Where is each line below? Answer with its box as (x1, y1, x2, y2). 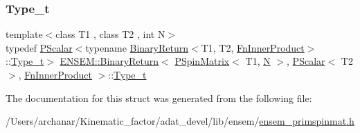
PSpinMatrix (174, 54, 230, 68)
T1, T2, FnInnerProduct (201, 40, 305, 54)
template (6, 27, 43, 41)
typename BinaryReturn (85, 40, 189, 54)
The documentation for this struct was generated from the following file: (6, 90, 312, 105)
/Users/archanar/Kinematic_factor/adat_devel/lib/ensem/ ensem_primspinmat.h (6, 114, 354, 128)
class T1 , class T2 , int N (55, 27, 165, 41)
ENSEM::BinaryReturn (60, 54, 159, 68)
